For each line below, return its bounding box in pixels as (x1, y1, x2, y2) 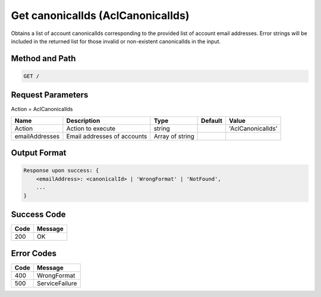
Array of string (153, 132, 194, 140)
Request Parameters (11, 90, 89, 100)
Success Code (11, 210, 66, 220)
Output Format (11, 148, 67, 158)
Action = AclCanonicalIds (11, 106, 74, 113)
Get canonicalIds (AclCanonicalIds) (11, 9, 190, 22)
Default (201, 116, 223, 125)
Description (66, 116, 100, 125)
